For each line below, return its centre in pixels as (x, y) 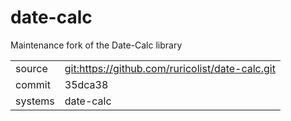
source (31, 68)
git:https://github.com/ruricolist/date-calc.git (170, 68)
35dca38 (86, 84)
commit (33, 84)
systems (35, 101)
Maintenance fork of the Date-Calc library (96, 45)
